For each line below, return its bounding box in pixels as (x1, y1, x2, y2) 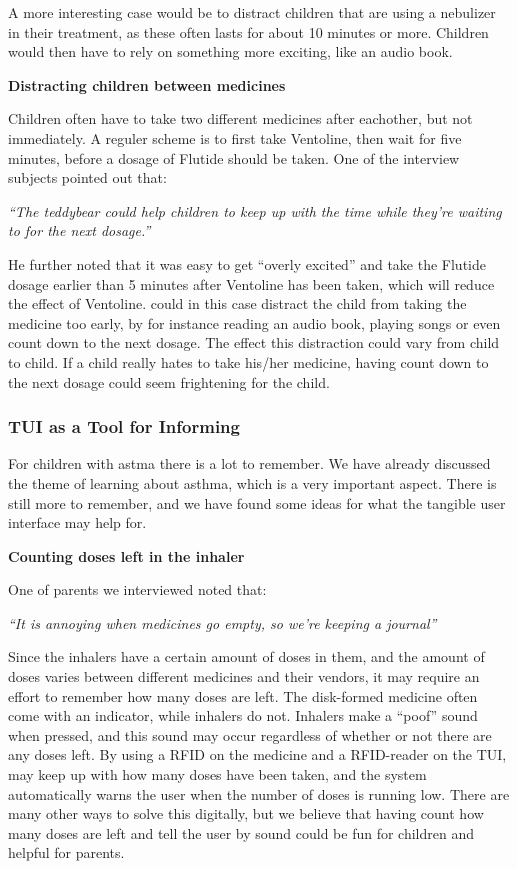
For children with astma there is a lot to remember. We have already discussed (8, 453, 491, 474)
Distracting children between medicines (8, 74, 286, 95)
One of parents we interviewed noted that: (8, 579, 267, 600)
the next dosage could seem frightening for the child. (8, 371, 330, 392)
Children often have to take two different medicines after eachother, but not (8, 108, 473, 129)
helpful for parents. (8, 842, 125, 863)
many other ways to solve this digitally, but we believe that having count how (8, 803, 484, 824)
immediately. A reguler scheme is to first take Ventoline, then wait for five (8, 127, 462, 148)
